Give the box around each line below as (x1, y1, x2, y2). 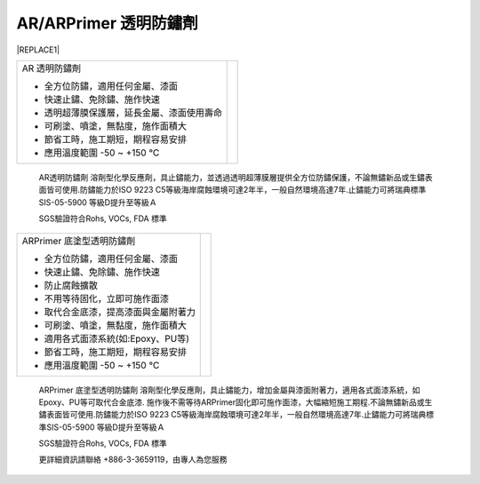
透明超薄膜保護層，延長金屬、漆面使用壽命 (44, 107, 222, 119)
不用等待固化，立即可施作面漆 (44, 292, 169, 305)
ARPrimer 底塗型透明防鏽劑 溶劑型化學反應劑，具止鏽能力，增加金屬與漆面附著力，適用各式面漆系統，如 (38, 385, 420, 395)
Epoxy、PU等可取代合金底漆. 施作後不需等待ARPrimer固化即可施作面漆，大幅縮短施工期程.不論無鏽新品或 (38, 396, 426, 408)
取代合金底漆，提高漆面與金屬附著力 (44, 305, 196, 318)
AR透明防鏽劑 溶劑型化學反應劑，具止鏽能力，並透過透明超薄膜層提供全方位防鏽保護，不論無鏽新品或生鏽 (38, 171, 426, 182)
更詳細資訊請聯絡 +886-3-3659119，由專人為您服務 (38, 454, 228, 465)
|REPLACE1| (16, 44, 60, 55)
